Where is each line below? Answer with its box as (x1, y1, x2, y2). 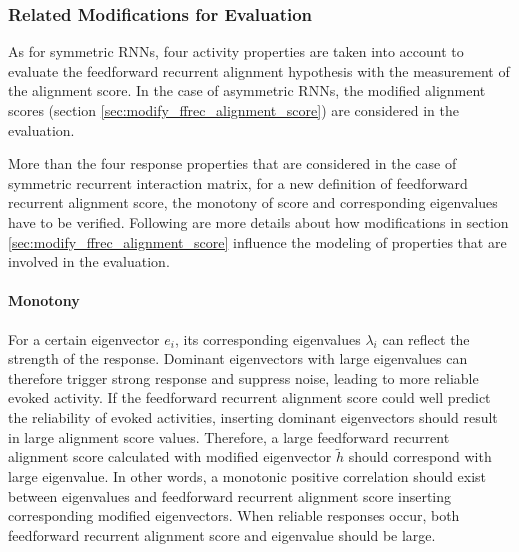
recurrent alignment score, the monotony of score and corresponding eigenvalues (8, 192, 498, 213)
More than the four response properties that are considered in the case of (8, 153, 457, 174)
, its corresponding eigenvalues (174, 328, 361, 349)
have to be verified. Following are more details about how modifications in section (8, 211, 509, 232)
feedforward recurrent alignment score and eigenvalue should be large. (8, 524, 436, 545)
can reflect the (382, 328, 470, 349)
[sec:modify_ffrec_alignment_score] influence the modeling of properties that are (8, 231, 507, 252)
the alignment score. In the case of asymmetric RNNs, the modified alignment (8, 80, 486, 101)
